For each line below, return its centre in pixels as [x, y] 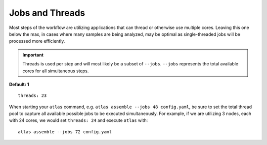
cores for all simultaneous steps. [56, 71]
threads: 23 [32, 96]
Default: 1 [19, 84]
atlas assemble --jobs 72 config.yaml [65, 132]
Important [33, 55]
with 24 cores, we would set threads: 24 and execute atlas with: [79, 120]
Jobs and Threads [47, 13]
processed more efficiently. [37, 41]
